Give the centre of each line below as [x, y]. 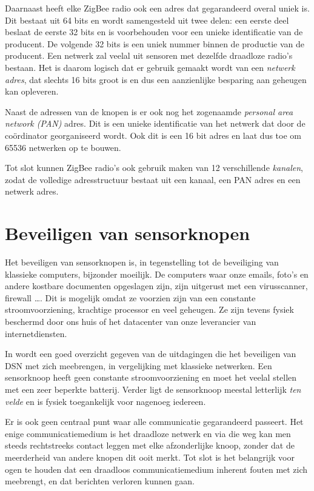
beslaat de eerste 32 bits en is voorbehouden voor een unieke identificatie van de [154, 32]
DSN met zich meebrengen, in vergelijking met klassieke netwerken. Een [139, 365]
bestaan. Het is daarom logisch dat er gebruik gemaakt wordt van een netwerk [150, 67]
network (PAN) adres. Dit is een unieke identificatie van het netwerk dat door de [155, 123]
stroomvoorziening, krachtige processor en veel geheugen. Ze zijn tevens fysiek [149, 309]
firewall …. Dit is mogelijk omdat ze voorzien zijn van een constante [130, 297]
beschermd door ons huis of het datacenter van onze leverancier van [131, 321]
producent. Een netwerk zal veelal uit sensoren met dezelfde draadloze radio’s [149, 55]
